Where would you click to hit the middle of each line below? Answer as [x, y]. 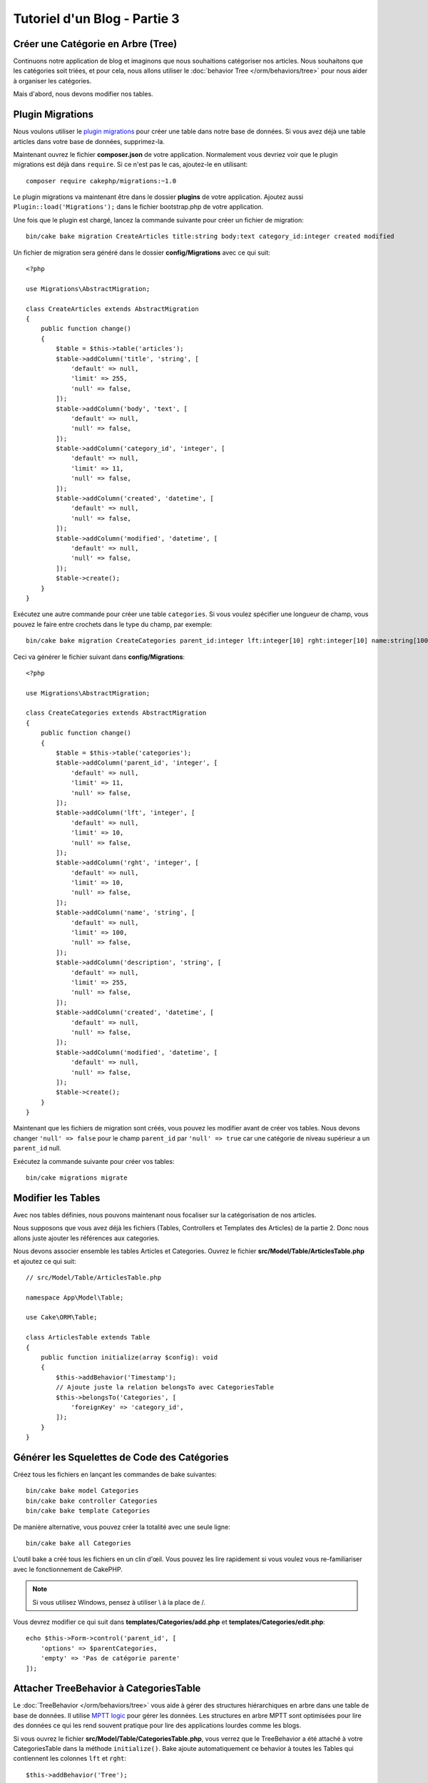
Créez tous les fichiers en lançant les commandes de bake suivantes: [115, 1475]
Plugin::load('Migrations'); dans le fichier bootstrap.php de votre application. [138, 207]
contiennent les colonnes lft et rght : [70, 1759]
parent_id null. [37, 1148]
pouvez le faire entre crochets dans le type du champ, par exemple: [113, 624]
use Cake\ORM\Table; [62, 1317]
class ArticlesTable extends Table [88, 1338]
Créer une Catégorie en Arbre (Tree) [95, 44]
